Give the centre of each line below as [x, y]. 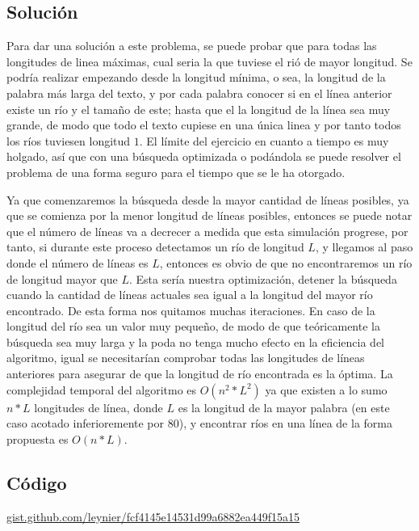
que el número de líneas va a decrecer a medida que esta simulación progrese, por [207, 231]
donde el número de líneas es [78, 262]
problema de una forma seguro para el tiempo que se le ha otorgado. [176, 172]
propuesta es [38, 438]
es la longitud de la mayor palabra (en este [284, 407]
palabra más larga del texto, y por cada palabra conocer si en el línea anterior [199, 93]
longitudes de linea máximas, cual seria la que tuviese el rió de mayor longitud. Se [209, 61]
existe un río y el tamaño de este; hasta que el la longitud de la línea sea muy [199, 109]
